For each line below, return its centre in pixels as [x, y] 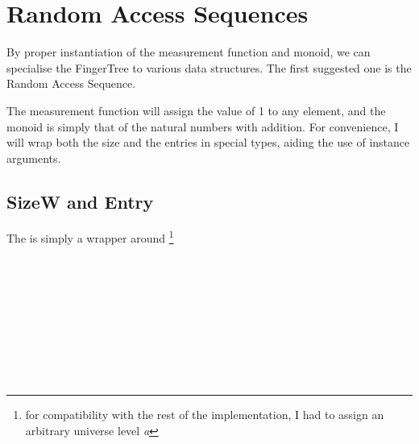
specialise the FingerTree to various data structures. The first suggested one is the [209, 67]
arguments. [34, 158]
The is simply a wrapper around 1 [90, 237]
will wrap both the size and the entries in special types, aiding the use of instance [208, 142]
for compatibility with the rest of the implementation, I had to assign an [205, 415]
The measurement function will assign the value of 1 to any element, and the [196, 110]
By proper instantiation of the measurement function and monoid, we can [189, 52]
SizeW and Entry [80, 201]
